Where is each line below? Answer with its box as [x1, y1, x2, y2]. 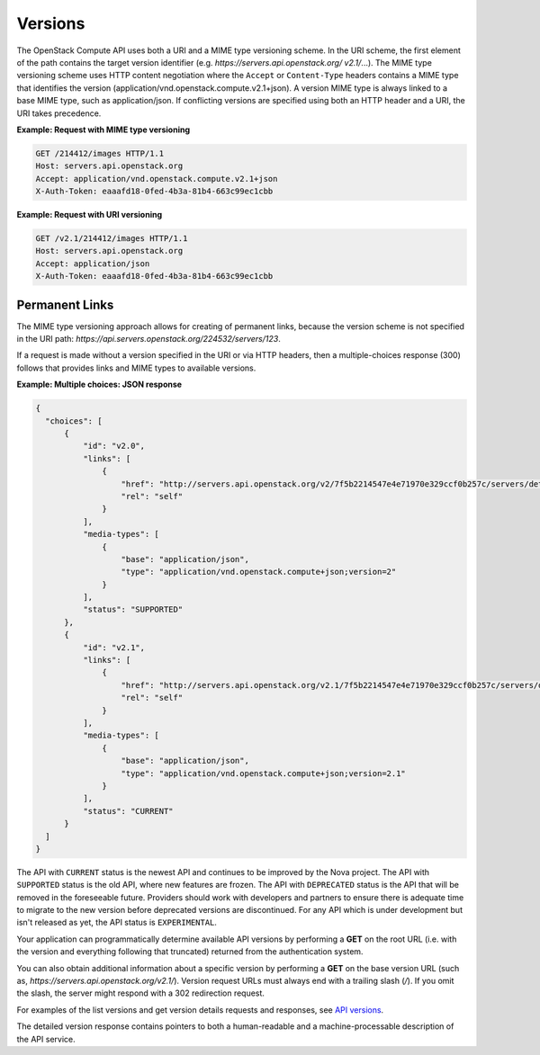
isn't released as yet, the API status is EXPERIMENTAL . [16, 917, 218, 928]
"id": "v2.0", [82, 441, 146, 452]
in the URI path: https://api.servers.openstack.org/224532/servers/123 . [16, 334, 281, 344]
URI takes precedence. [16, 108, 102, 119]
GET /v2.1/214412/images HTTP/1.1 [35, 234, 188, 244]
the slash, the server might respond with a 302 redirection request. [16, 988, 265, 998]
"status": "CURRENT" [82, 806, 175, 816]
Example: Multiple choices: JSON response [16, 379, 183, 390]
